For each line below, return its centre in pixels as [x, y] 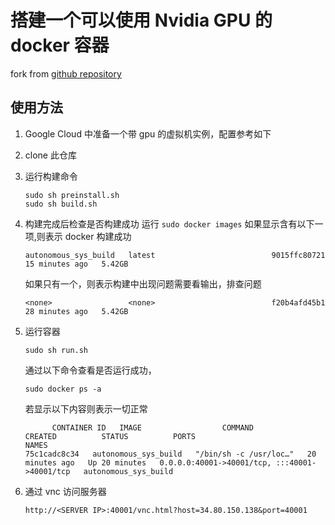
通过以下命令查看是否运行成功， [90, 370]
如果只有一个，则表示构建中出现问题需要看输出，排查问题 [143, 283]
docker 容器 [60, 45]
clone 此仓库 [50, 155]
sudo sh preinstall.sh [72, 195]
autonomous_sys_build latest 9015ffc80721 [175, 255]
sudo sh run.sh [56, 350]
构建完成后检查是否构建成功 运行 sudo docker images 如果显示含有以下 [169, 223]
